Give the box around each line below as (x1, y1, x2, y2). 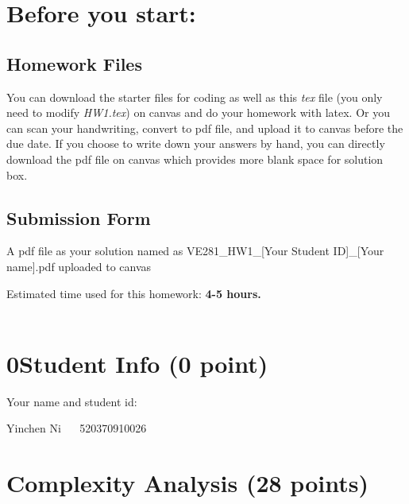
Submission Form (6, 205, 151, 230)
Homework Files (6, 51, 142, 76)
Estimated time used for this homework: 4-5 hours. (6, 285, 261, 301)
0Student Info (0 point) (6, 347, 268, 379)
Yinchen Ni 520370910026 (6, 420, 147, 436)
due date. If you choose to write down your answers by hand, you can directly (6, 135, 385, 152)
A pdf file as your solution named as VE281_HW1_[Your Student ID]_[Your (6, 242, 384, 259)
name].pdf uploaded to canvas (6, 258, 152, 274)
